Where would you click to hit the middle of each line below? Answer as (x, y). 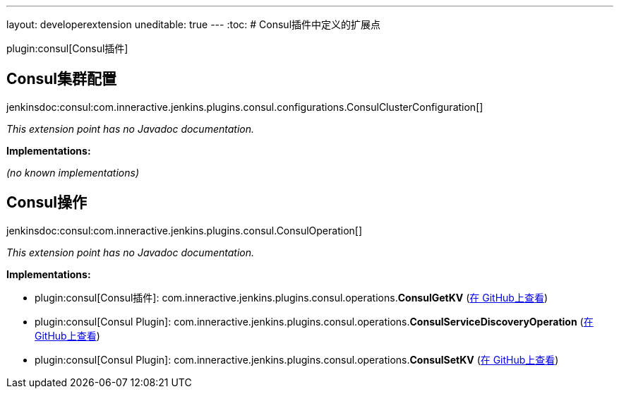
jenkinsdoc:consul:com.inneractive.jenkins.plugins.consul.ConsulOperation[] (185, 230)
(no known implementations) (73, 172)
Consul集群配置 (62, 79)
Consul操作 (47, 203)
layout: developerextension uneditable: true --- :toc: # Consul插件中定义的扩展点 (194, 24)
